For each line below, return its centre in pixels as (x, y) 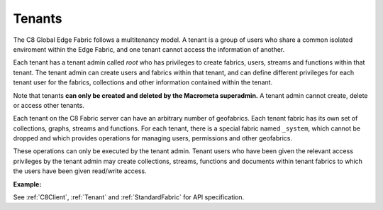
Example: (27, 184)
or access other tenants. (49, 105)
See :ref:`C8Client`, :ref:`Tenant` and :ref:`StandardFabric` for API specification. (129, 197)
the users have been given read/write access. (80, 171)
